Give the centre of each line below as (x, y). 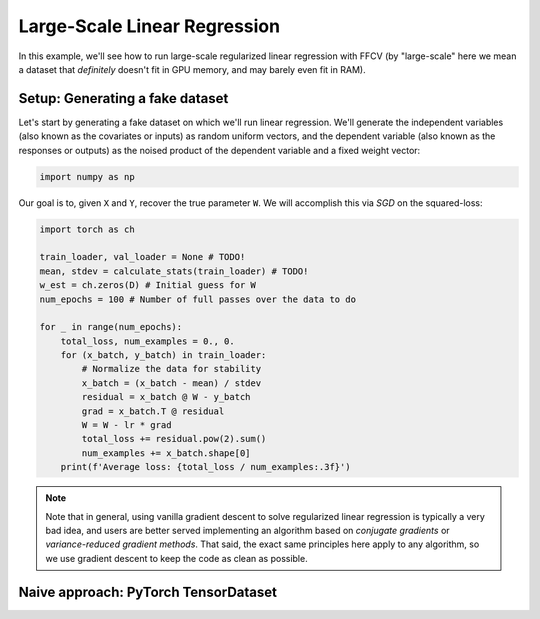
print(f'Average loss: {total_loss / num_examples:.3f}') (205, 467)
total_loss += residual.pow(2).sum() (174, 439)
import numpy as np (87, 176)
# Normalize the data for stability (171, 369)
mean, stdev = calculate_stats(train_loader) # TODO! (174, 271)
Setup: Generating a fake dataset (123, 98)
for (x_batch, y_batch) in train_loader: (163, 355)
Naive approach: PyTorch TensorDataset (148, 591)
